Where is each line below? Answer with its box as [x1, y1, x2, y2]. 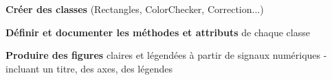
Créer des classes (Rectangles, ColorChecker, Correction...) [5, 2, 264, 16]
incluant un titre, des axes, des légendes [5, 61, 173, 75]
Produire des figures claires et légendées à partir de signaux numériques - [5, 48, 327, 62]
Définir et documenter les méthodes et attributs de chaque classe [5, 25, 310, 39]
